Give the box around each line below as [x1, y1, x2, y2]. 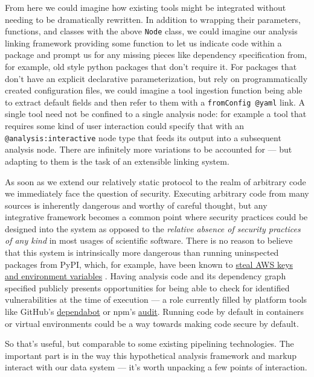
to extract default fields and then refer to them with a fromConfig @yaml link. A [5, 95, 306, 108]
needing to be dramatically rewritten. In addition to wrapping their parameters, [5, 13, 301, 25]
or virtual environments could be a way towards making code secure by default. [5, 317, 299, 329]
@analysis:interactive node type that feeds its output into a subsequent [5, 131, 281, 144]
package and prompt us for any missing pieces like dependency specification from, [5, 48, 307, 61]
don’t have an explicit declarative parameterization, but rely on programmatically [5, 72, 308, 84]
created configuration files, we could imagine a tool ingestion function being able [5, 84, 303, 97]
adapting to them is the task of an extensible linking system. [5, 154, 229, 167]
